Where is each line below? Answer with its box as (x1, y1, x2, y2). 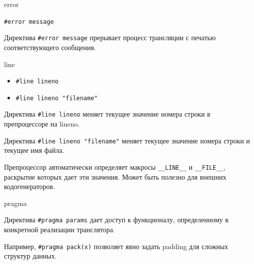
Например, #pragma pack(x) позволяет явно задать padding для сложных (4, 241, 229, 251)
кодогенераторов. (4, 181, 55, 192)
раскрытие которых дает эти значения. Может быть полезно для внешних (4, 171, 227, 182)
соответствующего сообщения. (4, 42, 96, 52)
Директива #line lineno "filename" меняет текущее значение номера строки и (4, 135, 250, 145)
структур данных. (4, 251, 57, 261)
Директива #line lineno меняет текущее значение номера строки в (4, 109, 211, 119)
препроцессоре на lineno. (4, 119, 80, 129)
